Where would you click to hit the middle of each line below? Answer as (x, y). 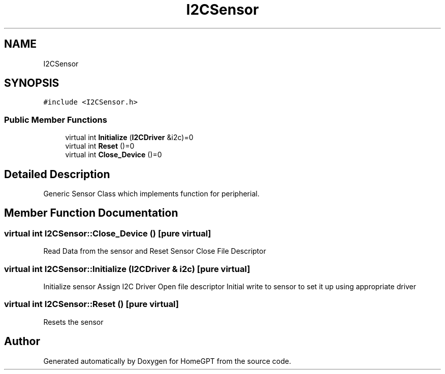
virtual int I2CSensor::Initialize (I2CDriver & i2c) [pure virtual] (127, 269)
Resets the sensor (73, 322)
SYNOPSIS (32, 83)
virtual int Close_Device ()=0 (114, 155)
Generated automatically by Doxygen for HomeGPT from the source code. (167, 361)
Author (22, 342)
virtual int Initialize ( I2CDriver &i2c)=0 (129, 138)
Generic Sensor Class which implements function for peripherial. (151, 194)
